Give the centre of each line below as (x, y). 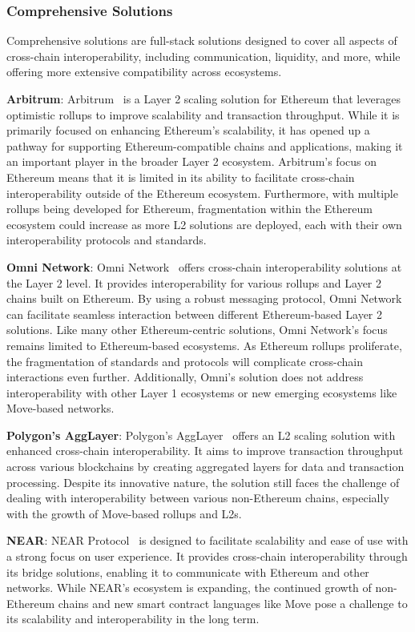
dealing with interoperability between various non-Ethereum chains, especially (198, 498)
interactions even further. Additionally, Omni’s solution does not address (185, 377)
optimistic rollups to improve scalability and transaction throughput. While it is (203, 114)
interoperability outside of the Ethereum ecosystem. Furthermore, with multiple (202, 193)
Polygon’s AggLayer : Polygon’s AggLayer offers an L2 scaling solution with (201, 435)
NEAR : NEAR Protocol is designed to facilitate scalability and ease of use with (207, 540)
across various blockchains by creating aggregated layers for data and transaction (205, 467)
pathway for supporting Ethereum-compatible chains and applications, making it (205, 145)
